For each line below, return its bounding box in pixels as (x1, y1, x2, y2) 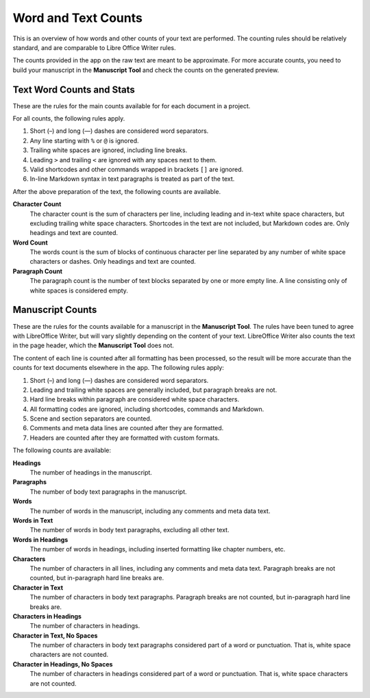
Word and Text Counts (12, 10, 143, 25)
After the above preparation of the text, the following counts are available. (12, 187, 221, 195)
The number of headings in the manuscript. (29, 469, 152, 477)
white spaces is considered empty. (29, 286, 128, 295)
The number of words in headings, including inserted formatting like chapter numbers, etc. (29, 545, 286, 553)
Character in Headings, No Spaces (12, 660, 113, 668)
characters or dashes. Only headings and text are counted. (29, 258, 197, 266)
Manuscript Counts (12, 304, 97, 316)
